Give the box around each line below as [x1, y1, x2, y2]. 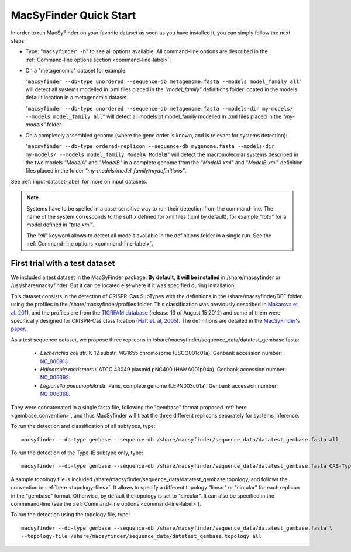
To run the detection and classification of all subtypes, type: [11, 423, 156, 430]
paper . [11, 325, 26, 333]
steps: [11, 37, 26, 44]
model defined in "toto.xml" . [26, 221, 95, 228]
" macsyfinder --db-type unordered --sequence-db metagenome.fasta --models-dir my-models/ [25, 105, 294, 112]
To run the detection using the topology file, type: [11, 511, 130, 518]
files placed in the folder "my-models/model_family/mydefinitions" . [25, 167, 187, 174]
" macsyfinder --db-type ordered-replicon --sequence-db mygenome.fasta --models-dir [25, 143, 275, 150]
